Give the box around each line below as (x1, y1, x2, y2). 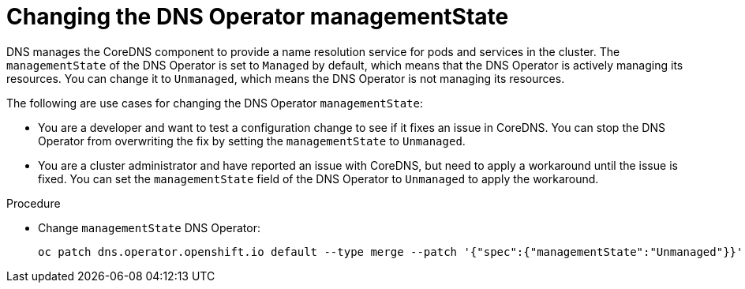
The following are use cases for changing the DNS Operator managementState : (6, 96, 423, 110)
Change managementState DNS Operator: (38, 220, 260, 235)
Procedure (6, 196, 61, 210)
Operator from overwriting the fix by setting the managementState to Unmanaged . (38, 133, 466, 148)
